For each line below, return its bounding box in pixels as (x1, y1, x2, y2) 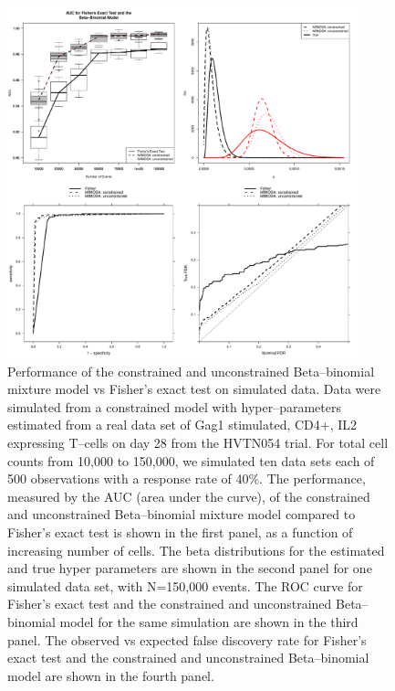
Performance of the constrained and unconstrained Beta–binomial (7, 361, 375, 380)
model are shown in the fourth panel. (7, 665, 214, 685)
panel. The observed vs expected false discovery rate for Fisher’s (7, 630, 367, 649)
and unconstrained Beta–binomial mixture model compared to (7, 505, 356, 524)
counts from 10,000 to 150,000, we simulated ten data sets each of (7, 451, 375, 470)
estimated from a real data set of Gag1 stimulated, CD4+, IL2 (7, 415, 358, 434)
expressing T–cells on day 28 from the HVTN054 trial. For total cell (7, 432, 389, 452)
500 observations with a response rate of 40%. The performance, (7, 469, 366, 488)
